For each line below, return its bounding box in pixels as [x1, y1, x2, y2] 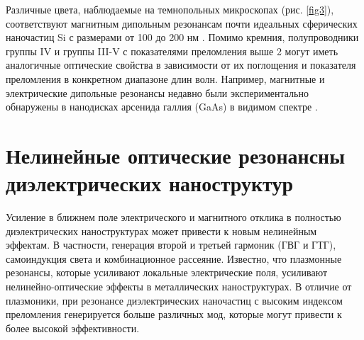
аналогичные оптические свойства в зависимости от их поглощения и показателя [6, 57, 356, 72]
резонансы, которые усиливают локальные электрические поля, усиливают [6, 265, 328, 280]
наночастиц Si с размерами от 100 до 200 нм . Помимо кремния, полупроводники [6, 30, 359, 45]
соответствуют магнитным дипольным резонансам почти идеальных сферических [6, 16, 358, 30]
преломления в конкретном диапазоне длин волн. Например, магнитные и [6, 71, 325, 86]
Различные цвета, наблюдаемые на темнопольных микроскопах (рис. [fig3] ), [6, 2, 334, 16]
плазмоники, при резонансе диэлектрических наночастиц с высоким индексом [6, 293, 343, 307]
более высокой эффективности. [6, 320, 140, 335]
